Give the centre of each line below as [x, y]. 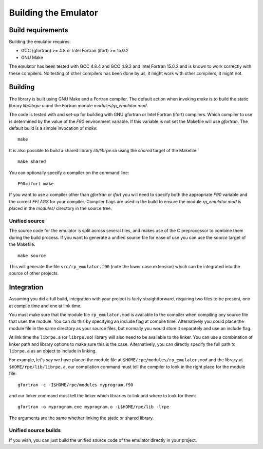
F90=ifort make [36, 184]
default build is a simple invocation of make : [53, 128]
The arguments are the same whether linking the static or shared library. [82, 418]
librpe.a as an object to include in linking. [53, 351]
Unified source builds [35, 430]
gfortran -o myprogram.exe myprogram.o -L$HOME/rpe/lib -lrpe [94, 407]
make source [32, 255]
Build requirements [38, 30]
